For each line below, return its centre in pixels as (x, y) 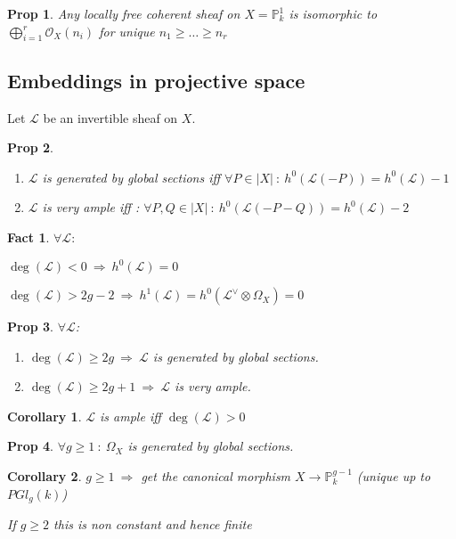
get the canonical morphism (216, 476)
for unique (127, 31)
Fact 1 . (28, 237)
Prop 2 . (30, 147)
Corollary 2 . (45, 476)
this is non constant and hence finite (153, 524)
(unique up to (394, 476)
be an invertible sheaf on (110, 117)
